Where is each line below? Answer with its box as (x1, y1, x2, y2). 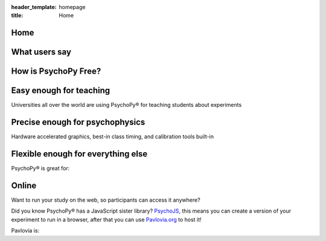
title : (11, 12, 24, 19)
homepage (59, 4, 86, 10)
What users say (11, 47, 72, 57)
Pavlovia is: (11, 227, 39, 234)
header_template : (11, 4, 57, 10)
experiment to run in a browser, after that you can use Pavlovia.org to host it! (11, 216, 202, 223)
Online (11, 180, 37, 190)
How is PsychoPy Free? (11, 66, 101, 77)
